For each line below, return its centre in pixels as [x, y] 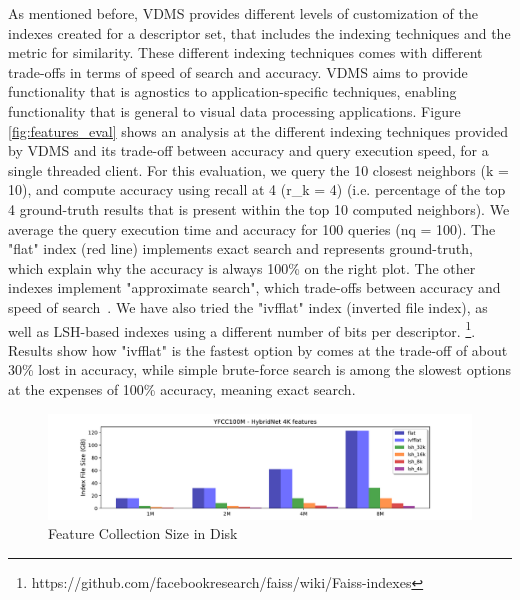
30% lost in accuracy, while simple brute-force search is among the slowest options [260, 369]
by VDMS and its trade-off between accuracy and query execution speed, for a [248, 150]
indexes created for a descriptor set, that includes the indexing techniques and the [259, 32]
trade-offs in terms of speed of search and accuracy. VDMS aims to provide [238, 71]
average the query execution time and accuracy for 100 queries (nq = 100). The [252, 228]
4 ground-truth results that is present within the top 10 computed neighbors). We [259, 208]
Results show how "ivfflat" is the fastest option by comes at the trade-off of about [258, 349]
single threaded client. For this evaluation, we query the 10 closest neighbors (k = [258, 169]
